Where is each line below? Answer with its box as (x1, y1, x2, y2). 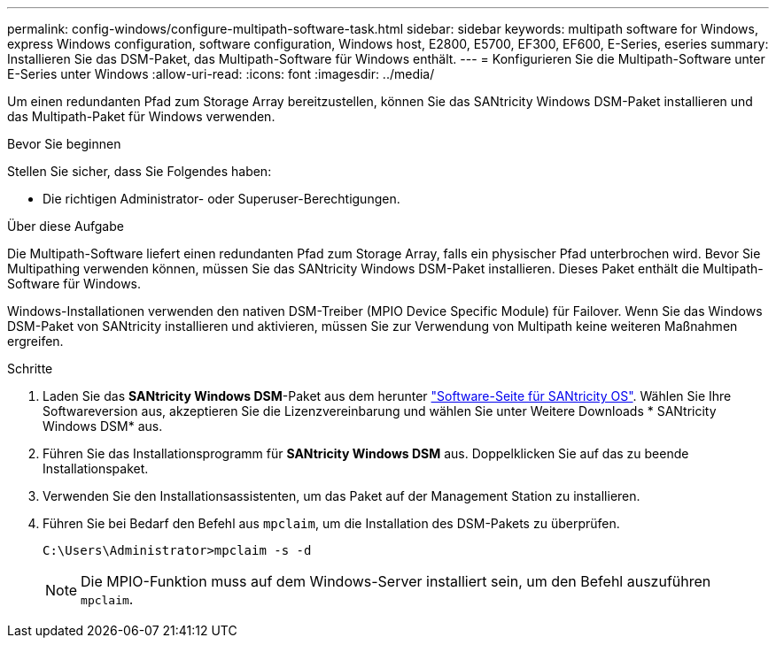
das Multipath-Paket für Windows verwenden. (7, 109, 275, 124)
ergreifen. (7, 334, 64, 349)
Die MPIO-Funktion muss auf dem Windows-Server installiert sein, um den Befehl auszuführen (81, 572, 711, 590)
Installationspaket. (43, 461, 149, 476)
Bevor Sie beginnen (7, 136, 121, 151)
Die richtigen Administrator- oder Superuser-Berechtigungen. (43, 191, 400, 206)
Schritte (7, 361, 53, 376)
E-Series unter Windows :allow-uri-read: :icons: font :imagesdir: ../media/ (7, 66, 435, 81)
